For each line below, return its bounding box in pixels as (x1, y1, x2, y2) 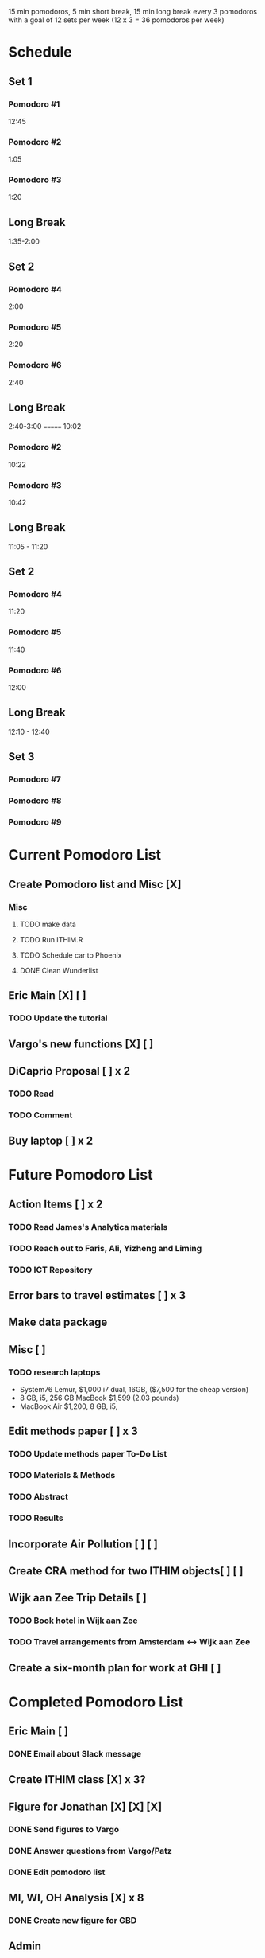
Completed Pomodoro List (8, 1693, 184, 1710)
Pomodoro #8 (8, 795, 62, 806)
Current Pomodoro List (8, 846, 161, 864)
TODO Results (8, 1512, 63, 1523)
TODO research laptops (8, 1367, 101, 1378)
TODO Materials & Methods (8, 1470, 116, 1481)
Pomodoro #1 (8, 99, 60, 110)
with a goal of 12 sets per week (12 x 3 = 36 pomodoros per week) (8, 15, 225, 25)
